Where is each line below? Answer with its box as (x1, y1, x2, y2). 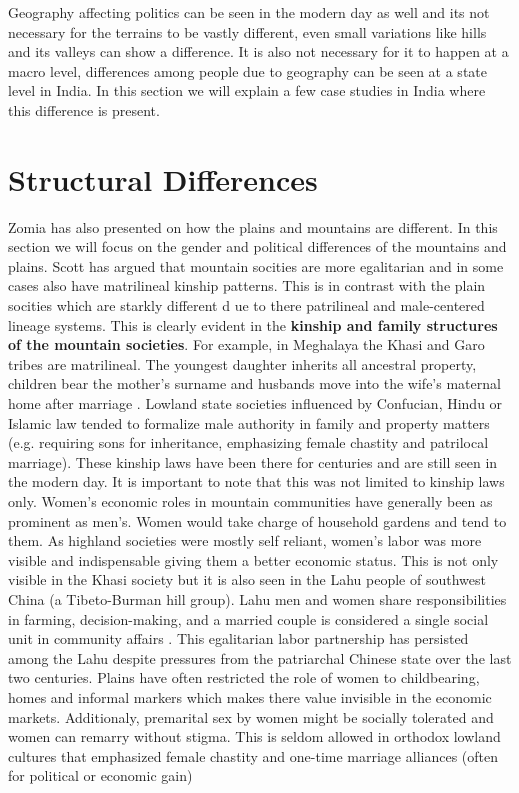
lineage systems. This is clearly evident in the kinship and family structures (8, 314, 498, 335)
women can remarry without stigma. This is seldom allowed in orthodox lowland (8, 726, 501, 747)
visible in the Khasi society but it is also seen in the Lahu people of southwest (8, 569, 486, 590)
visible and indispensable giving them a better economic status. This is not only (8, 549, 499, 570)
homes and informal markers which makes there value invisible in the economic (8, 686, 492, 707)
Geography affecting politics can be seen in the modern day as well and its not (8, 2, 490, 22)
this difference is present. (8, 99, 160, 120)
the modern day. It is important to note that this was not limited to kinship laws (8, 471, 505, 492)
